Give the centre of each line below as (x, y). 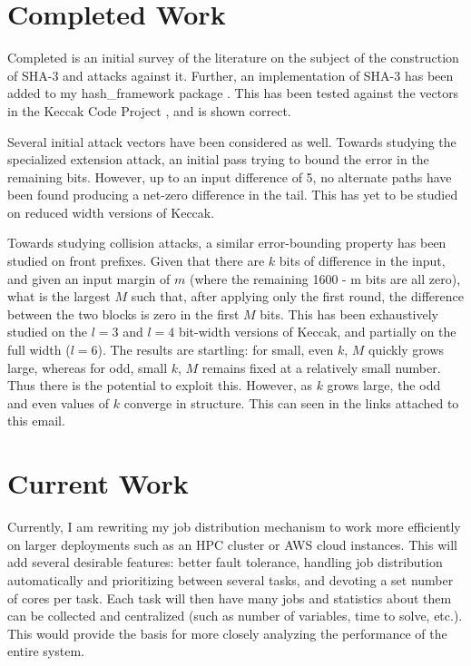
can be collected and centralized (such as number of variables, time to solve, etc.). (235, 616)
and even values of (59, 402)
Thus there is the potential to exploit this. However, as (160, 385)
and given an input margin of (89, 278)
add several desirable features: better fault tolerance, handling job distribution (225, 562)
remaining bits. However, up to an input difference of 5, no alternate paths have (230, 176)
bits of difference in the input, (362, 261)
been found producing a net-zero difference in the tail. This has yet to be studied (233, 195)
